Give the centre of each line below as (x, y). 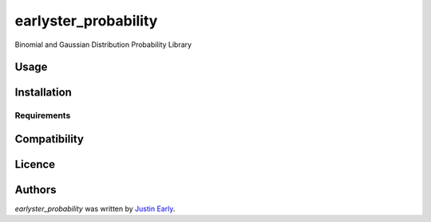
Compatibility (49, 139)
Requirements (43, 115)
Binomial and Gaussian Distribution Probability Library (103, 45)
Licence (35, 164)
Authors (36, 190)
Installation (43, 93)
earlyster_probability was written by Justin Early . (95, 209)
